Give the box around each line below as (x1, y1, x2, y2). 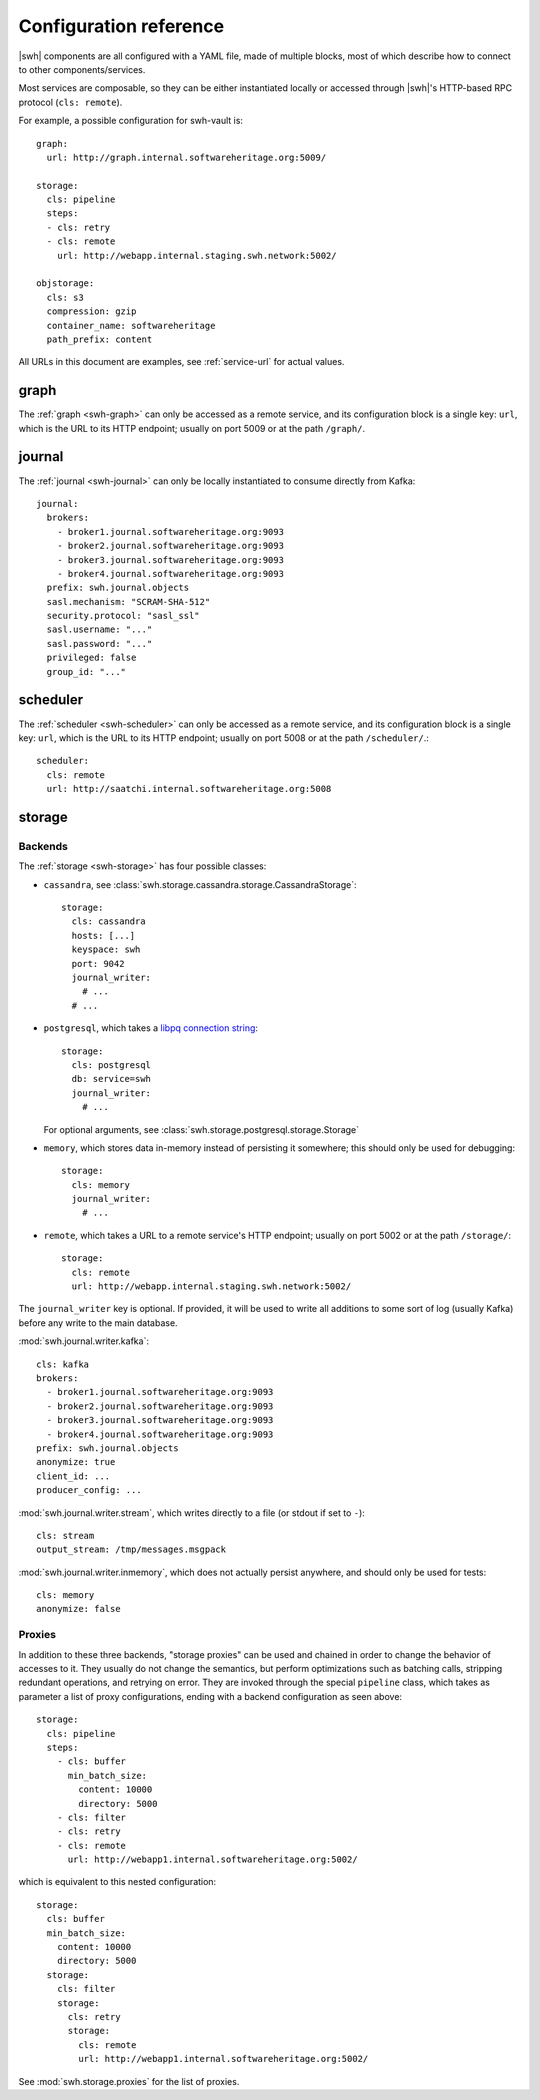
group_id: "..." (46, 666, 127, 677)
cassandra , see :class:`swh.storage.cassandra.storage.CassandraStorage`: (43, 878, 357, 890)
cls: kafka (36, 1358, 90, 1370)
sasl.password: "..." (46, 638, 153, 649)
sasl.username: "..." (46, 624, 153, 635)
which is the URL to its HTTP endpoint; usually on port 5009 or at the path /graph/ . (18, 422, 365, 434)
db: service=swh (71, 1073, 152, 1085)
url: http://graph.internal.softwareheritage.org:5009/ (46, 151, 327, 163)
